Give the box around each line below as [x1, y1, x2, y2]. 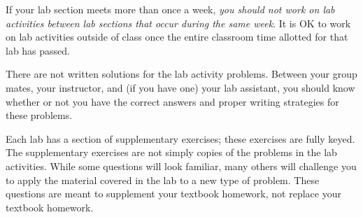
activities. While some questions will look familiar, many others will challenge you [6, 158, 357, 173]
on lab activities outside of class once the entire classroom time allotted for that [6, 29, 348, 44]
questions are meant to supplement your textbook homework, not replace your [6, 186, 341, 201]
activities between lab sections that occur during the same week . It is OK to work [6, 15, 351, 30]
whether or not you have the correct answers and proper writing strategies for [6, 94, 339, 108]
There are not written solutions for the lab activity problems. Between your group [6, 66, 357, 81]
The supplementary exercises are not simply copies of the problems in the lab [6, 145, 337, 160]
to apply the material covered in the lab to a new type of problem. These [6, 172, 320, 187]
